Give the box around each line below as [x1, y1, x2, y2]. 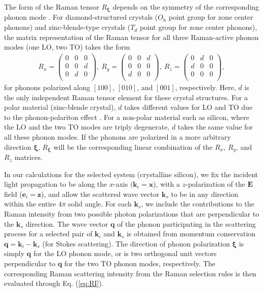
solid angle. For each [68, 198, 132, 209]
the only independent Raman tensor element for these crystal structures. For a [4, 92, 248, 102]
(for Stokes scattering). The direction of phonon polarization [42, 238, 230, 248]
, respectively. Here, [175, 82, 236, 93]
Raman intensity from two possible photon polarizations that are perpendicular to [4, 208, 259, 219]
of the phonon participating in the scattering [117, 218, 256, 229]
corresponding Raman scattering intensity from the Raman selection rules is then [4, 268, 256, 278]
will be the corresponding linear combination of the [53, 141, 213, 152]
